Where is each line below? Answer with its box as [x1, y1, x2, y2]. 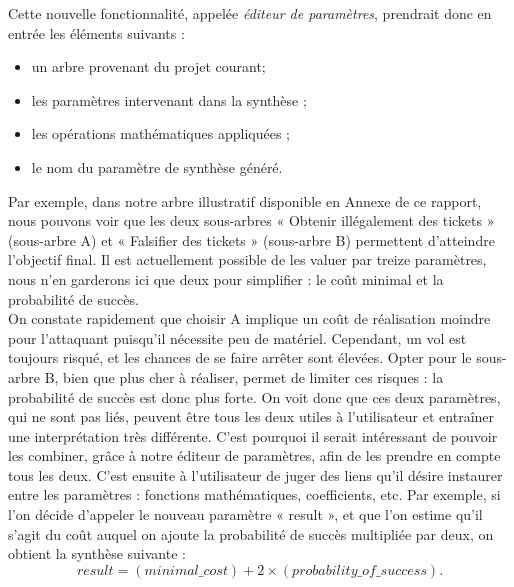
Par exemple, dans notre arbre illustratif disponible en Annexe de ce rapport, [8, 190, 482, 211]
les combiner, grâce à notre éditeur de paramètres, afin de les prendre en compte [8, 445, 501, 466]
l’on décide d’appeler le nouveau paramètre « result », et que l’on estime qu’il [8, 504, 483, 525]
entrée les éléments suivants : [8, 22, 185, 43]
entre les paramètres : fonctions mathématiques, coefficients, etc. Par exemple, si [8, 484, 501, 505]
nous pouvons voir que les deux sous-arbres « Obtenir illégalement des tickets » [8, 210, 495, 231]
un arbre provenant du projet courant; [31, 56, 266, 77]
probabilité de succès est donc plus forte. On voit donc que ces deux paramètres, [8, 386, 501, 407]
